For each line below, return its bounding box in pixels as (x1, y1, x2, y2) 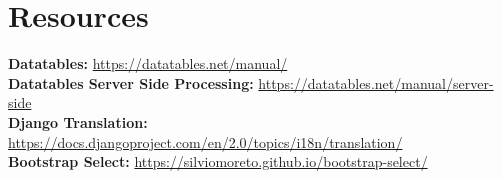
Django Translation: (8, 111, 148, 132)
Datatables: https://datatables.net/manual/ (8, 53, 288, 74)
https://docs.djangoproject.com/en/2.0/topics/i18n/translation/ (8, 131, 403, 152)
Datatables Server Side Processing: (8, 72, 254, 93)
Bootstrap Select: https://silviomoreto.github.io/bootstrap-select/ (8, 151, 428, 172)
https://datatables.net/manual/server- (258, 72, 494, 93)
